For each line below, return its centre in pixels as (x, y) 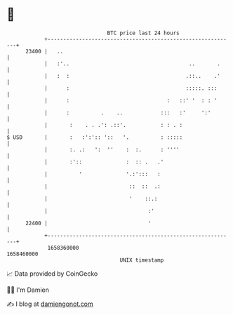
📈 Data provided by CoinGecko (52, 274)
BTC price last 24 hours (143, 33)
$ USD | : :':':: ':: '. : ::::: (95, 137)
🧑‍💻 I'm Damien (28, 290)
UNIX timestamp (142, 260)
